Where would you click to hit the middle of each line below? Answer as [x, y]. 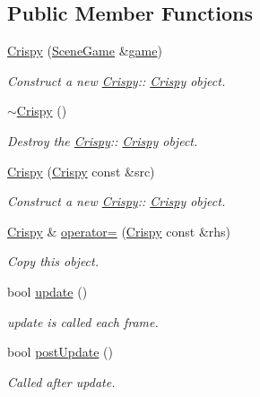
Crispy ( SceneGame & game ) [85, 51]
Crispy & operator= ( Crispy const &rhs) [119, 231]
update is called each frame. [83, 321]
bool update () [48, 291]
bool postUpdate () [60, 352]
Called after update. [61, 381]
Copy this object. [53, 261]
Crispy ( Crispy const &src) [81, 171]
